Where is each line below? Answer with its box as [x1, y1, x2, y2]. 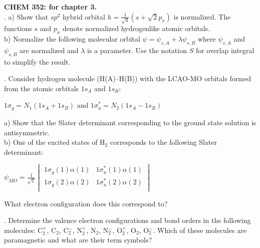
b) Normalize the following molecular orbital [4, 34, 140, 44]
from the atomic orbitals [4, 83, 79, 93]
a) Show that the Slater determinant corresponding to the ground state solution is [4, 117, 256, 127]
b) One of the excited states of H [4, 137, 105, 147]
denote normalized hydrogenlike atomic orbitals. [62, 23, 210, 34]
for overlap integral [195, 45, 254, 55]
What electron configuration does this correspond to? [4, 198, 168, 208]
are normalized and [20, 45, 79, 55]
